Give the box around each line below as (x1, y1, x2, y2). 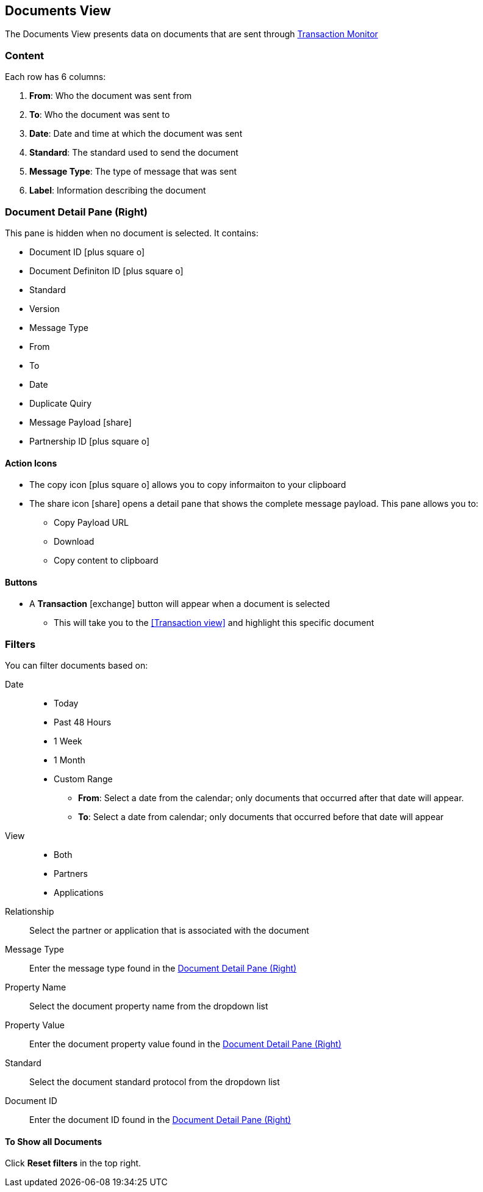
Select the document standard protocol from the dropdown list (29, 1077, 280, 1088)
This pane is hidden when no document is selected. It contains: (5, 227, 259, 238)
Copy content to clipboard (54, 555, 159, 566)
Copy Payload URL (54, 517, 129, 528)
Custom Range (54, 774, 113, 785)
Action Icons (5, 457, 57, 468)
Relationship (5, 906, 54, 917)
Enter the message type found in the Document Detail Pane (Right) (29, 963, 297, 974)
